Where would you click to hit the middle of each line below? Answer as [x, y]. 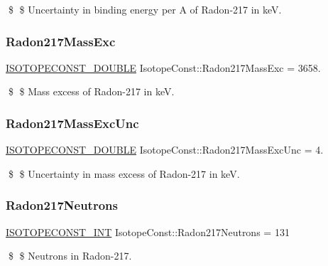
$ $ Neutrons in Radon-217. [70, 256]
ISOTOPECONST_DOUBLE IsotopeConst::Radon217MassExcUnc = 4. [165, 150]
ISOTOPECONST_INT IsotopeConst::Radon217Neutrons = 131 [148, 232]
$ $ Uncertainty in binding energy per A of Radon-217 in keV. [145, 9]
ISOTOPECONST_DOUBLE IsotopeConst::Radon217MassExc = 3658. [163, 67]
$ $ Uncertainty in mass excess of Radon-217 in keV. [124, 173]
